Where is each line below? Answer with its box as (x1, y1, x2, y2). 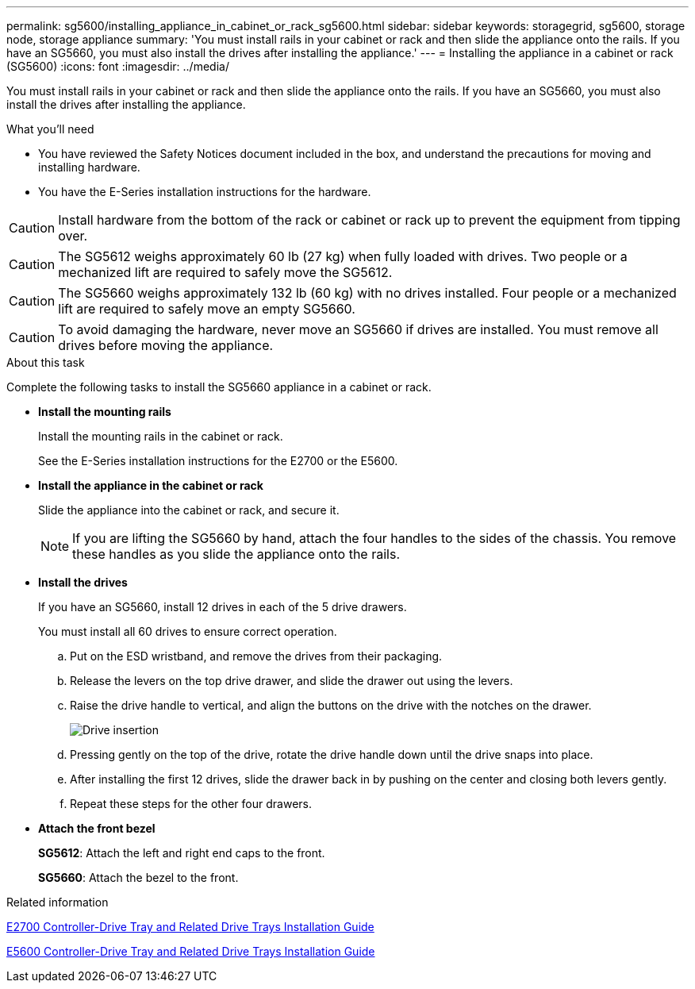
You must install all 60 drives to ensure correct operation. (38, 625, 337, 638)
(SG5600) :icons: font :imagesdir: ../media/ (6, 60, 229, 73)
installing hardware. (38, 160, 140, 174)
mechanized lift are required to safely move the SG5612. (58, 264, 393, 280)
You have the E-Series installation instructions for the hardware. (38, 185, 371, 198)
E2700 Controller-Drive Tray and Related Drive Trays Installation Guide (6, 920, 374, 933)
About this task (6, 356, 85, 369)
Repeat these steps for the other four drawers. (70, 797, 312, 810)
